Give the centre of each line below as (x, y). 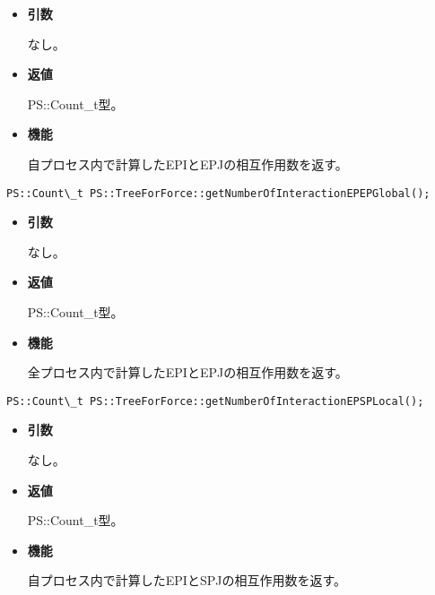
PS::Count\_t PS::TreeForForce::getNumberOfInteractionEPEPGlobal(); (218, 193)
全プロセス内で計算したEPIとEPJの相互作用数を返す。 (187, 372)
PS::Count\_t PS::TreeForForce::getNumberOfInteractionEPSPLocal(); (215, 401)
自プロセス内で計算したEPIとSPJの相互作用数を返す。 (187, 580)
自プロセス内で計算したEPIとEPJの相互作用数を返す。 (187, 164)
